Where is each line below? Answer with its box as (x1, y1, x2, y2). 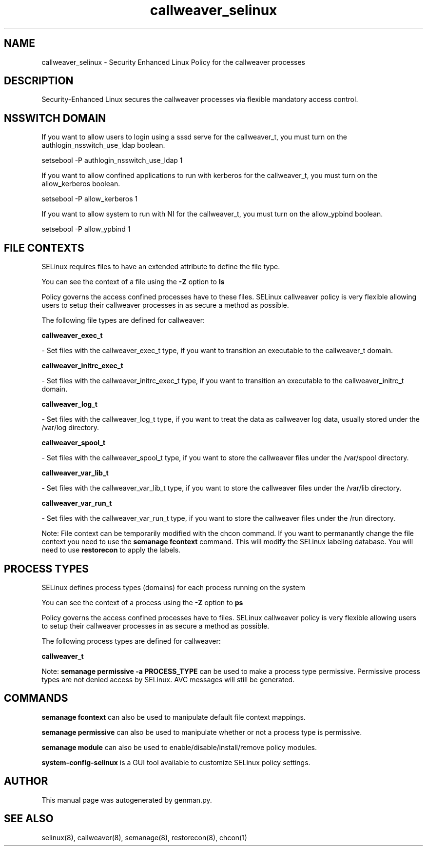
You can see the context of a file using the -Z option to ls (41, 277, 225, 286)
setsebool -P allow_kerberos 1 (41, 195, 138, 203)
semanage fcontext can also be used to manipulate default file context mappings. (41, 712, 306, 721)
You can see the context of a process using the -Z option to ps (41, 598, 243, 607)
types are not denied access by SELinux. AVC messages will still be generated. (41, 675, 295, 684)
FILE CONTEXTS (4, 241, 84, 254)
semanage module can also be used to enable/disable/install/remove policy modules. (41, 743, 317, 751)
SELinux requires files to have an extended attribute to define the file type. (41, 262, 280, 271)
